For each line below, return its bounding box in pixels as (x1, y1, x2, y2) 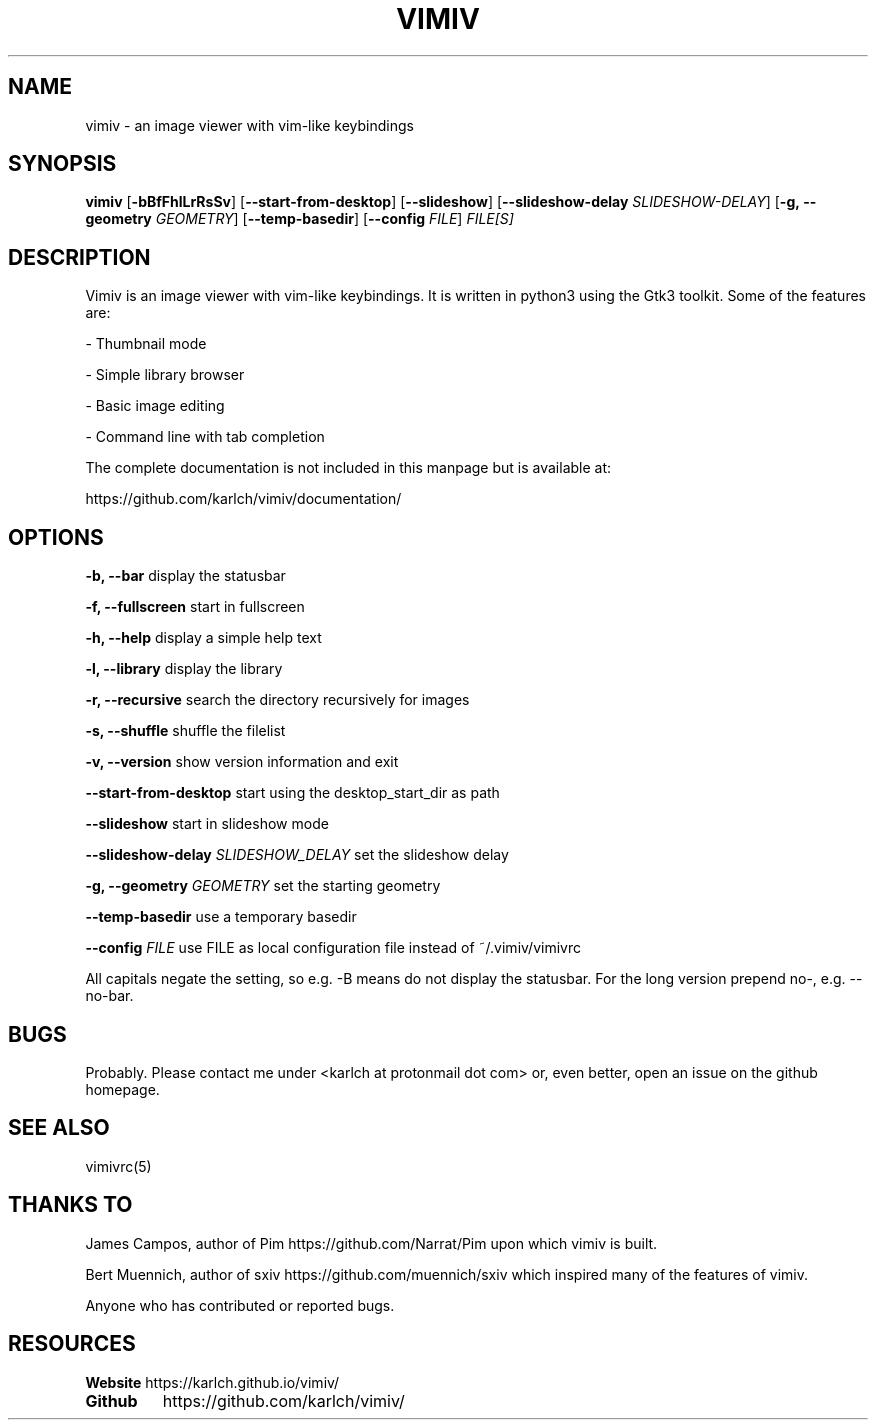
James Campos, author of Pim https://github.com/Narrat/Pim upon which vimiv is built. (85, 1234, 658, 1252)
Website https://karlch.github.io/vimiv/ (85, 1373, 340, 1391)
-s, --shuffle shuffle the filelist (85, 722, 286, 740)
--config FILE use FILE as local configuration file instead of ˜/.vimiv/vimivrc (85, 939, 581, 957)
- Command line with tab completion (85, 428, 325, 446)
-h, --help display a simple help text (85, 629, 322, 647)
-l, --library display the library (85, 660, 283, 678)
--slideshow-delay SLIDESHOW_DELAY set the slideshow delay (85, 846, 509, 864)
